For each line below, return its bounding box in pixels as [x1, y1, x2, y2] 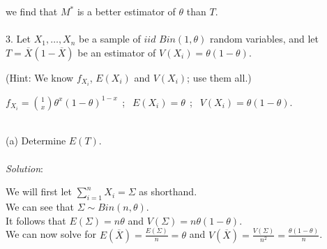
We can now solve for [6, 227, 96, 241]
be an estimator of [77, 45, 156, 59]
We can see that [6, 199, 75, 214]
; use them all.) [187, 70, 252, 84]
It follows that [6, 213, 66, 227]
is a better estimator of [77, 4, 176, 18]
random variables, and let [209, 31, 319, 46]
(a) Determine [6, 133, 66, 148]
